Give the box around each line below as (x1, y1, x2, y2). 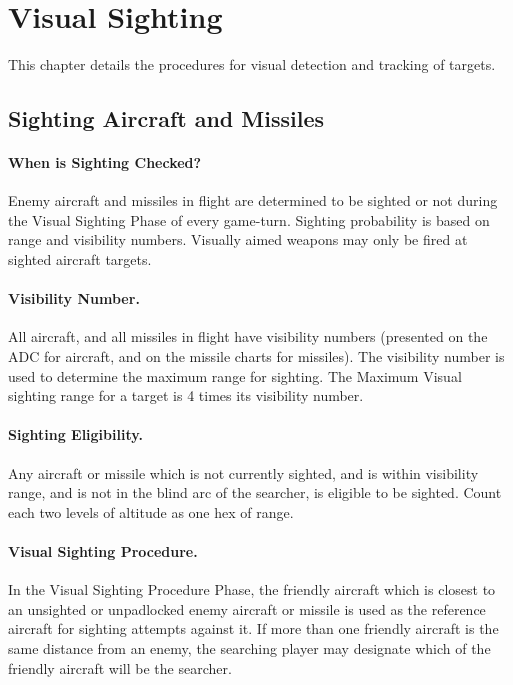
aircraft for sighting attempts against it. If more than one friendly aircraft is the (8, 618, 499, 639)
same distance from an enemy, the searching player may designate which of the (8, 638, 491, 658)
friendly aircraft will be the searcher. (8, 657, 232, 678)
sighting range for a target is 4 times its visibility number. (8, 385, 364, 406)
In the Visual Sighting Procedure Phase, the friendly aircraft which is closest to (8, 579, 496, 600)
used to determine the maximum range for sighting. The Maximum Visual (8, 365, 462, 386)
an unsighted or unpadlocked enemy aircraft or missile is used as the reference (8, 598, 486, 619)
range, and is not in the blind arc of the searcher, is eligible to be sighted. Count (8, 482, 502, 503)
